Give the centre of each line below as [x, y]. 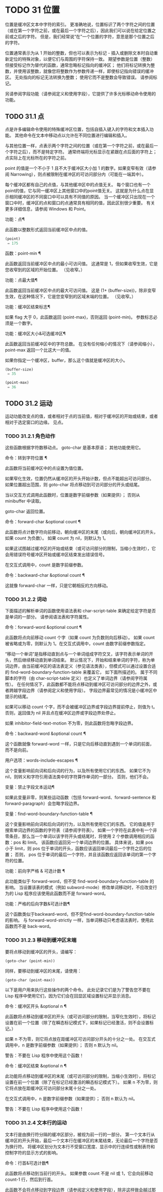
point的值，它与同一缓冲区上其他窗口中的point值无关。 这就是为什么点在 [77, 191]
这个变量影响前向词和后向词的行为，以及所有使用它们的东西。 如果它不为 [78, 771]
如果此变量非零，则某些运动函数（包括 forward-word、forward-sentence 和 [81, 798]
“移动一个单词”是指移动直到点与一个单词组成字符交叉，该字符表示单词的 [77, 654]
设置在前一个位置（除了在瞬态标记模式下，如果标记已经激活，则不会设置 [77, 1023]
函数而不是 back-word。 [29, 926]
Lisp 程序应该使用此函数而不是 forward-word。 [61, 893]
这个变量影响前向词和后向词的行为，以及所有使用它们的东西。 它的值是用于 [80, 824]
